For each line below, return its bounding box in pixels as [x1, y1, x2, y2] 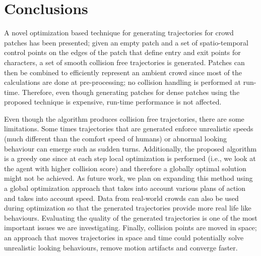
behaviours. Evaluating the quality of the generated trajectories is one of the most [4, 212, 257, 223]
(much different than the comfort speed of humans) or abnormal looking [4, 133, 227, 144]
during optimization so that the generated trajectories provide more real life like [4, 202, 251, 213]
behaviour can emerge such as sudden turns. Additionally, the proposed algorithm [4, 143, 257, 153]
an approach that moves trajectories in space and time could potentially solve [4, 232, 244, 242]
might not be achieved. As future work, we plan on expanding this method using [4, 173, 253, 183]
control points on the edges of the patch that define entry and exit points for [4, 47, 241, 58]
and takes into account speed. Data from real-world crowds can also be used [4, 192, 239, 203]
